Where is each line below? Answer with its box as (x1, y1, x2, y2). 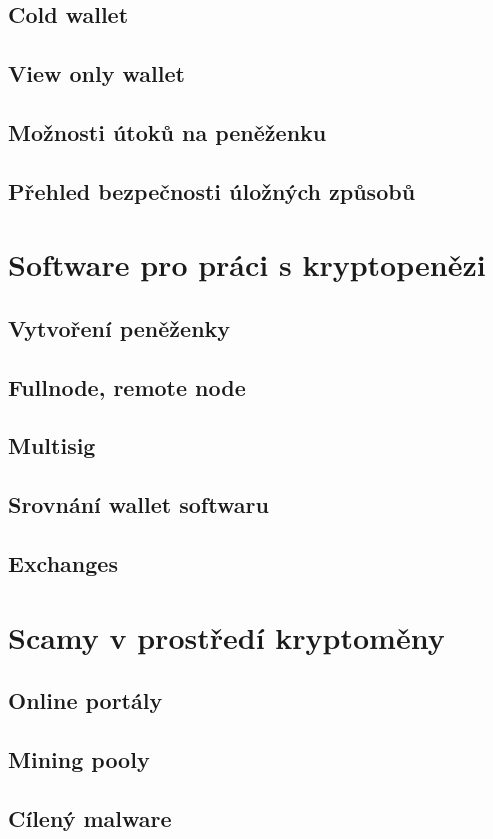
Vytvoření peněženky (8, 312, 231, 343)
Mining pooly (8, 743, 150, 774)
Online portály (8, 685, 163, 716)
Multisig (8, 430, 96, 461)
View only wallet (8, 58, 185, 89)
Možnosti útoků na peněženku (8, 116, 327, 147)
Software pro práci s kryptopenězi (8, 244, 486, 285)
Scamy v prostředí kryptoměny (8, 616, 445, 657)
